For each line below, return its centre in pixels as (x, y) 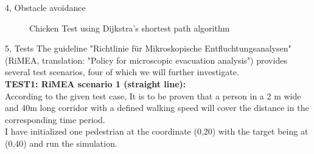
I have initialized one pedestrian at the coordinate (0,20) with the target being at (157, 131)
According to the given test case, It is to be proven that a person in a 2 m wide (153, 95)
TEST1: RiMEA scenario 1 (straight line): (96, 83)
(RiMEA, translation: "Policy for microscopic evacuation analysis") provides (146, 60)
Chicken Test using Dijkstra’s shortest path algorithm (130, 28)
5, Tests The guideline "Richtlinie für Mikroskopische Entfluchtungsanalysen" (148, 48)
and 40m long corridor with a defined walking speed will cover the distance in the (157, 108)
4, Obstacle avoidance (45, 7)
